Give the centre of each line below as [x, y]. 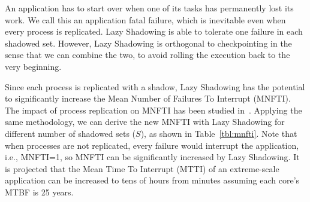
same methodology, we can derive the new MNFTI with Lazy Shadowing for [145, 122]
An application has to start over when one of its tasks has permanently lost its [149, 8]
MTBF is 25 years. [39, 192]
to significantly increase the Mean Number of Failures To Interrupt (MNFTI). [148, 98]
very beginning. [33, 66]
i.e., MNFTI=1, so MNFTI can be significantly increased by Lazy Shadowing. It [152, 157]
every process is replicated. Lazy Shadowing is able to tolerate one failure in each [154, 31]
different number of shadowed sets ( [70, 133]
